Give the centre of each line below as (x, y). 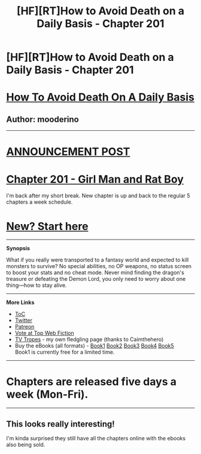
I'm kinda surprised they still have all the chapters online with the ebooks (96, 438)
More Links (20, 302)
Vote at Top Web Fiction (44, 333)
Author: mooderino (42, 119)
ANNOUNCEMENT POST (68, 152)
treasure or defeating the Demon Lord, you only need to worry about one (96, 279)
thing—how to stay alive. (36, 286)
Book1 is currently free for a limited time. (65, 352)
